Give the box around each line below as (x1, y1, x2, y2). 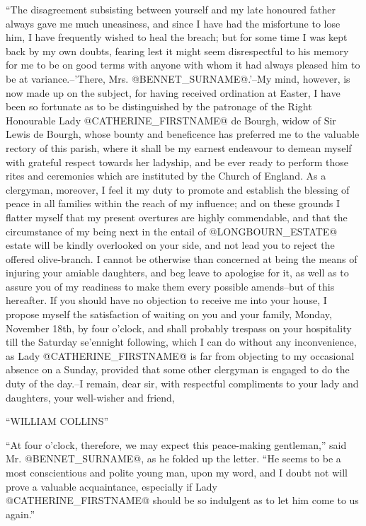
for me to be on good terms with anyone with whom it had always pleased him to (6, 57, 360, 72)
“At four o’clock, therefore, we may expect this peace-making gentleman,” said (6, 437, 347, 452)
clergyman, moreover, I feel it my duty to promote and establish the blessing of (6, 182, 350, 197)
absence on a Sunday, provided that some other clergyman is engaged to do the (6, 362, 350, 377)
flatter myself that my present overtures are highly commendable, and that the (6, 209, 348, 224)
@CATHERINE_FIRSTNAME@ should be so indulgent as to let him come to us (6, 493, 359, 508)
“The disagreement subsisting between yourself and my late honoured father (6, 2, 336, 16)
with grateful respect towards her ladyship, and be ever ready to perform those (6, 154, 349, 169)
